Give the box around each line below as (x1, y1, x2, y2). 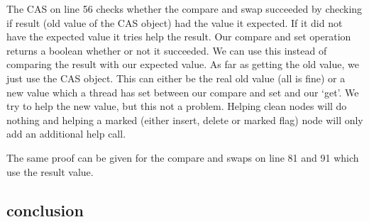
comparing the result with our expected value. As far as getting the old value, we (6, 57, 359, 72)
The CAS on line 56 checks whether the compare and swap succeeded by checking (6, 1, 363, 16)
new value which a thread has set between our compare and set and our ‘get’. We (6, 84, 359, 99)
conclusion (6, 199, 84, 221)
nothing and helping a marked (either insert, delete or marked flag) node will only (6, 112, 363, 127)
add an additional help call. (6, 126, 126, 141)
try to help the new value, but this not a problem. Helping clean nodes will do (6, 99, 347, 113)
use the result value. (6, 164, 94, 179)
